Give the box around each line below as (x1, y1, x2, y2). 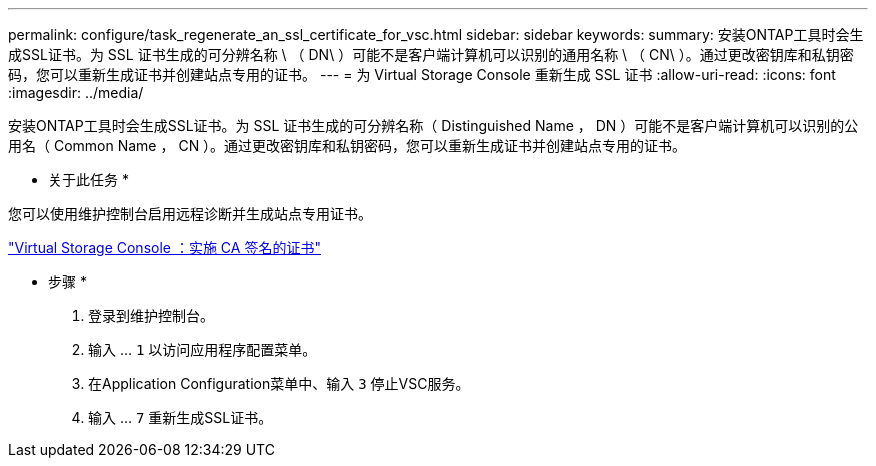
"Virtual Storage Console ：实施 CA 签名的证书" (8, 239, 321, 256)
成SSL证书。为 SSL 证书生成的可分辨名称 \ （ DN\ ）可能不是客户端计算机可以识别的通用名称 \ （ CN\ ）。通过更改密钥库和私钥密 (8, 46, 854, 63)
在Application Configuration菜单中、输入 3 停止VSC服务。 (88, 375, 470, 392)
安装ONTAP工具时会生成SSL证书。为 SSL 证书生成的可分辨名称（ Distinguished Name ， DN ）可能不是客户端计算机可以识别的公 (8, 117, 859, 134)
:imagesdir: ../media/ (8, 84, 144, 101)
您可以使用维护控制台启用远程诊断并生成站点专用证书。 (8, 205, 372, 222)
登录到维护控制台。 (88, 307, 214, 324)
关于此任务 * (48, 171, 129, 188)
